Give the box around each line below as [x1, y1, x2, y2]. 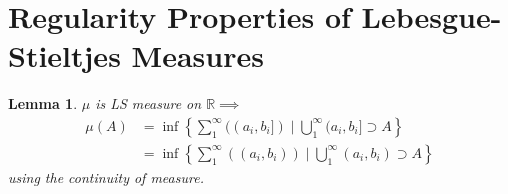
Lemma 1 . [8, 93, 78, 114]
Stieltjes [8, 35, 121, 76]
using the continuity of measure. [8, 166, 204, 187]
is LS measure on [95, 93, 202, 114]
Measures [131, 35, 264, 76]
